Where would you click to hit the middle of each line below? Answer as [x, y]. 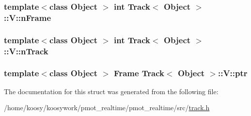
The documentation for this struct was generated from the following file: [111, 91]
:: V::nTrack [26, 51]
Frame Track [139, 73]
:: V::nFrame [28, 17]
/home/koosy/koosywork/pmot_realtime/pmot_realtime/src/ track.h [107, 108]
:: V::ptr [233, 73]
